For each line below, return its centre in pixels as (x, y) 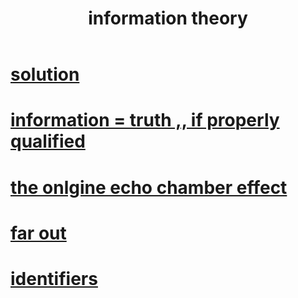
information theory (168, 18)
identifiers (54, 278)
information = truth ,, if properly (145, 120)
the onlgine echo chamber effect (149, 187)
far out (38, 233)
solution (45, 74)
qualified (48, 141)
